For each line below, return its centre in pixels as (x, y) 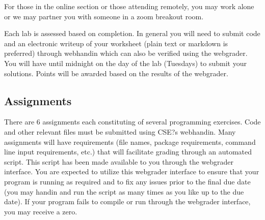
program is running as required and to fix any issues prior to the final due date (127, 181)
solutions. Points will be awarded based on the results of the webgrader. (116, 73)
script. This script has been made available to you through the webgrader (119, 161)
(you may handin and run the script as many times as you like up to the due (124, 191)
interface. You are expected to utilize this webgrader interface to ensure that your (132, 171)
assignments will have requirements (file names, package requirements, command (130, 142)
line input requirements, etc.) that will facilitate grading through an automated (128, 152)
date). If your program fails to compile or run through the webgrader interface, (127, 201)
